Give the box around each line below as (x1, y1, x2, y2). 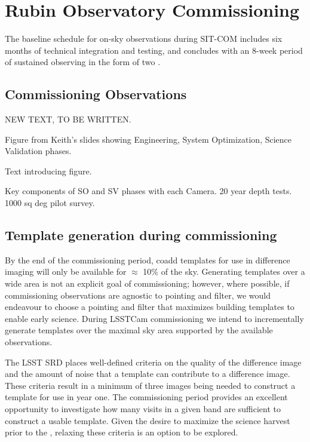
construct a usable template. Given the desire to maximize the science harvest (5, 414, 290, 426)
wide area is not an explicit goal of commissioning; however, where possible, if (5, 277, 290, 290)
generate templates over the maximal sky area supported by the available (5, 324, 273, 336)
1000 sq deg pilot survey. (5, 197, 95, 209)
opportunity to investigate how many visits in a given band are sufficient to (5, 403, 281, 415)
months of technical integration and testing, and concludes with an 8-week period (5, 44, 303, 56)
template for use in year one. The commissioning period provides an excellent (5, 391, 288, 403)
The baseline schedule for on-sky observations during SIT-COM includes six (5, 32, 283, 45)
